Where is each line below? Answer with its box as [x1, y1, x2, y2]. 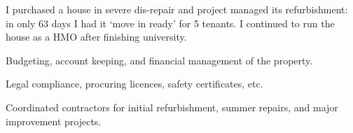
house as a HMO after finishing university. [6, 29, 187, 44]
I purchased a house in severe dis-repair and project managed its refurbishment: [6, 2, 348, 16]
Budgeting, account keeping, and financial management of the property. [6, 52, 313, 67]
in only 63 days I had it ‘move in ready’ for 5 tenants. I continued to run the [6, 15, 335, 30]
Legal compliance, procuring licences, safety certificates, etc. [6, 76, 263, 91]
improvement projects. [6, 113, 102, 128]
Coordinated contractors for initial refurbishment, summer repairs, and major [6, 99, 338, 114]
